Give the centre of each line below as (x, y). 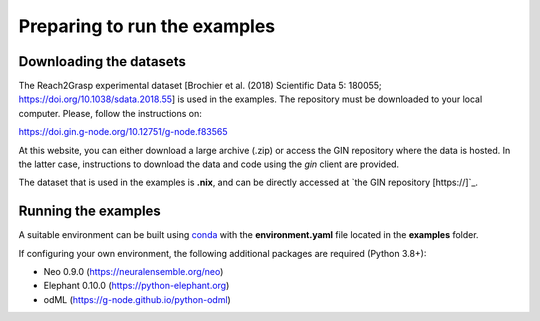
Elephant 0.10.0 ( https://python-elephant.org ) (136, 286)
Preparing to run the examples (147, 26)
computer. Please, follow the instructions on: (110, 113)
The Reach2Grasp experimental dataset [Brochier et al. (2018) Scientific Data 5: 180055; (200, 86)
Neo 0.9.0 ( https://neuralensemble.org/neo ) (133, 272)
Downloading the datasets (102, 61)
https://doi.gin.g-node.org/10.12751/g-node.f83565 (123, 132)
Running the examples (90, 211)
